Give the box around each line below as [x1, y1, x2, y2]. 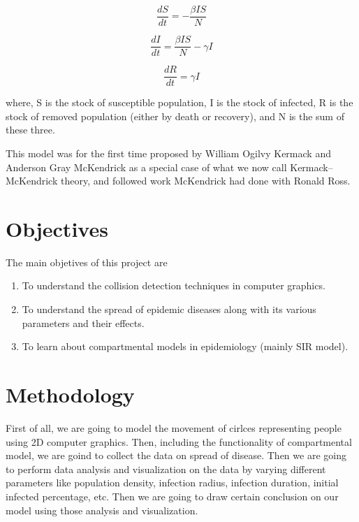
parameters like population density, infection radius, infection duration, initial [6, 475, 339, 490]
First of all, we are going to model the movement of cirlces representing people [6, 420, 342, 435]
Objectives [6, 214, 108, 242]
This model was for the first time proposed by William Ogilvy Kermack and [6, 145, 331, 160]
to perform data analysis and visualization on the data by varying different [6, 461, 326, 476]
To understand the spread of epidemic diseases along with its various [22, 302, 316, 317]
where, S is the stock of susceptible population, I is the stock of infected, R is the [6, 95, 353, 110]
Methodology [6, 380, 135, 409]
